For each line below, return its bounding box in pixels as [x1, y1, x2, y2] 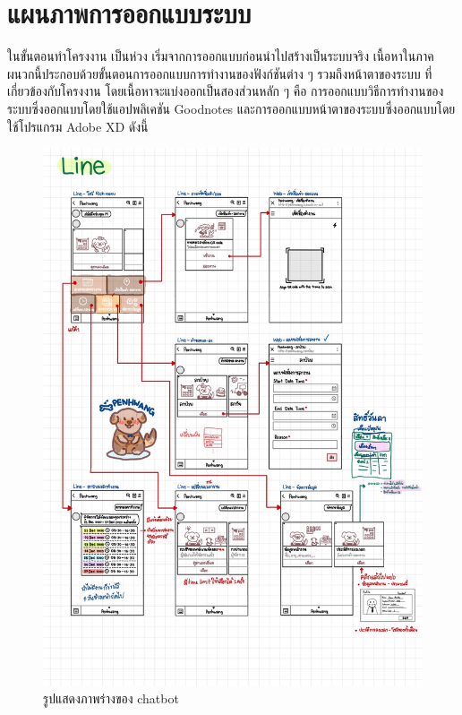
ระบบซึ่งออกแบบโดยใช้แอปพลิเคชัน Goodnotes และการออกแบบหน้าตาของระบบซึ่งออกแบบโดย [7, 99, 456, 117]
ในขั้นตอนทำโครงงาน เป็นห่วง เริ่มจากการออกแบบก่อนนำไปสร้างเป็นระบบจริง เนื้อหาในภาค [7, 47, 434, 65]
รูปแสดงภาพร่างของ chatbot [43, 689, 179, 708]
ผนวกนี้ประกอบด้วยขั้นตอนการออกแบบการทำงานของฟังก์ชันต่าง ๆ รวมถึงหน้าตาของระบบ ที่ [7, 64, 432, 82]
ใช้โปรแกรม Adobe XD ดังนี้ [7, 116, 149, 135]
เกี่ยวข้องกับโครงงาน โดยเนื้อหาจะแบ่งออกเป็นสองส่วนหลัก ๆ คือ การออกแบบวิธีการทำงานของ [7, 82, 444, 100]
